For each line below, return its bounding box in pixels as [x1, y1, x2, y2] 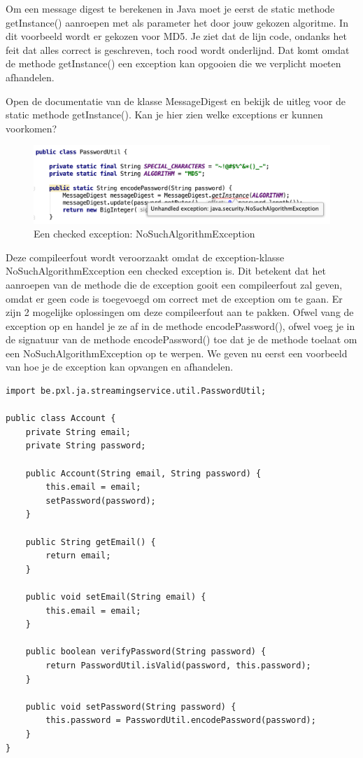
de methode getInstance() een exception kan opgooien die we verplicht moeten [6, 56, 341, 71]
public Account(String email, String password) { [25, 468, 262, 478]
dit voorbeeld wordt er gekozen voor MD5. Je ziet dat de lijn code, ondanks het [6, 29, 347, 43]
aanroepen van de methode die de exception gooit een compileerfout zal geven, [6, 277, 343, 291]
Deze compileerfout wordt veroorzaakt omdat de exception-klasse [6, 249, 285, 264]
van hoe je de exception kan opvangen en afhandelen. [6, 359, 234, 374]
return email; [45, 551, 111, 561]
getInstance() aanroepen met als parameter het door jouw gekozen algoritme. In [6, 15, 348, 29]
